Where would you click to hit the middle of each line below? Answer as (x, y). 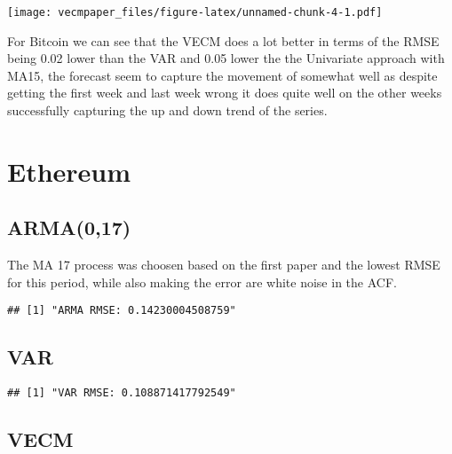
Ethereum (69, 171)
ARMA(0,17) (69, 227)
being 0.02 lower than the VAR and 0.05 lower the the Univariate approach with (226, 58)
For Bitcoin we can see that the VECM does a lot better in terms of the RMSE (223, 40)
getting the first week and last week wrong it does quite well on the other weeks (225, 93)
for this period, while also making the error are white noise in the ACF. (202, 282)
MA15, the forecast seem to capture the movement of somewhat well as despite (222, 75)
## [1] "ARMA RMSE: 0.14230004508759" (122, 311)
